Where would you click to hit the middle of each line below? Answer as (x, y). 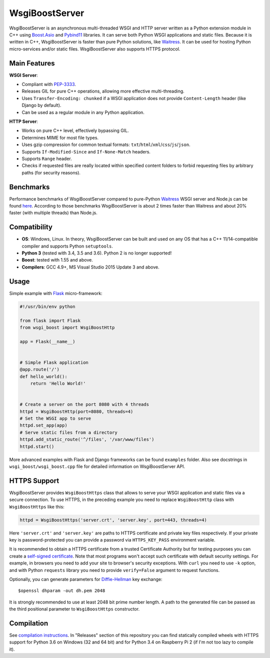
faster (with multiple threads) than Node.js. (53, 213)
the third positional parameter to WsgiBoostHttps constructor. (74, 609)
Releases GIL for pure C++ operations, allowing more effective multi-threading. (103, 91)
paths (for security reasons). (51, 172)
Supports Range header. (47, 158)
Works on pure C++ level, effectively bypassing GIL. (75, 130)
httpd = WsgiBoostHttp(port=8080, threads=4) (76, 411)
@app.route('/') (40, 369)
